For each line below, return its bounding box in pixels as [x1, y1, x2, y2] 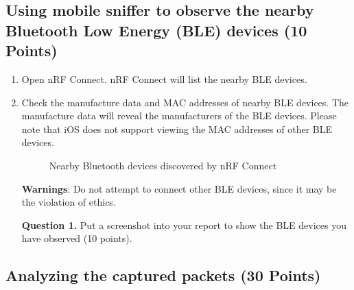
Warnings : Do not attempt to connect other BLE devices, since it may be [21, 181, 337, 195]
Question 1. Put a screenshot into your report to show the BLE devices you [21, 217, 346, 232]
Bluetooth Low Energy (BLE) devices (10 [5, 19, 307, 40]
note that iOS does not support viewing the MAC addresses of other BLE [21, 121, 332, 136]
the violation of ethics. [21, 195, 116, 209]
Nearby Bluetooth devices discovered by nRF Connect [49, 158, 277, 172]
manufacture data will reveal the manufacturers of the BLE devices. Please [21, 108, 337, 123]
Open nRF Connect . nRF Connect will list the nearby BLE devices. [21, 71, 307, 86]
